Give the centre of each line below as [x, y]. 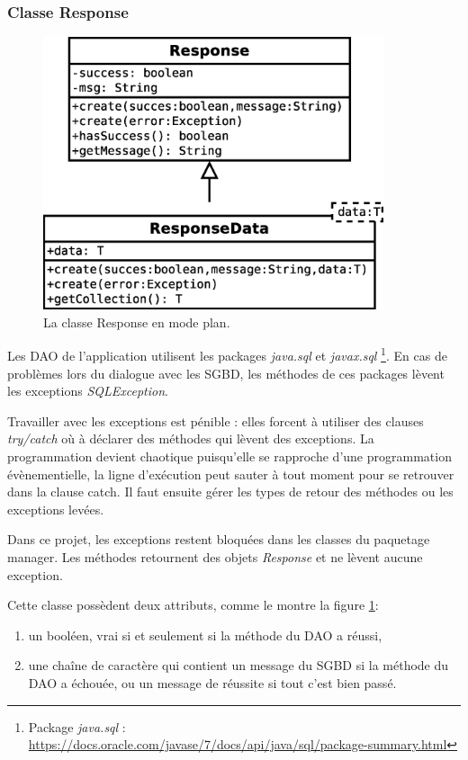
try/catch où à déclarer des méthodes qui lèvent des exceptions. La [191, 438]
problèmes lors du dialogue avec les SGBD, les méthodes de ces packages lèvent [226, 373]
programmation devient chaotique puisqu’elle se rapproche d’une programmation [229, 456]
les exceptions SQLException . [88, 391]
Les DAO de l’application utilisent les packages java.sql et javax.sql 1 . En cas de [227, 354]
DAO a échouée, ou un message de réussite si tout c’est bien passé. [212, 682]
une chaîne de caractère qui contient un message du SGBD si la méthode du [238, 665]
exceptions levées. [56, 509]
